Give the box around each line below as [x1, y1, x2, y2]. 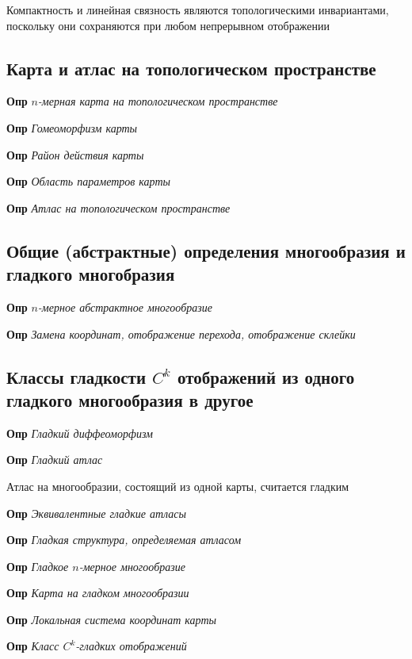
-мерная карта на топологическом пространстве [37, 93, 278, 109]
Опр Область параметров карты [6, 173, 170, 190]
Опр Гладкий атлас [6, 451, 103, 468]
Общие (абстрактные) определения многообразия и [6, 238, 406, 262]
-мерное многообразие [78, 557, 185, 574]
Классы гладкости [6, 364, 147, 389]
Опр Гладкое [6, 557, 69, 574]
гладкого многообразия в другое [6, 387, 254, 412]
